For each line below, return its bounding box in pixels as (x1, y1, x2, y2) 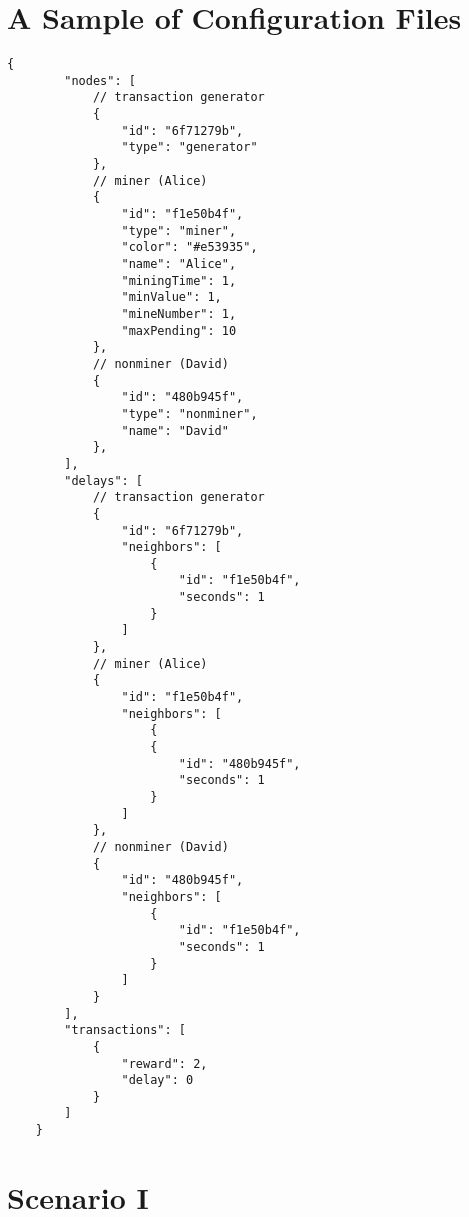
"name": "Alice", (121, 257, 237, 271)
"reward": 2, (121, 1056, 208, 1071)
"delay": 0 (121, 1073, 194, 1088)
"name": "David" (121, 423, 229, 438)
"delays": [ (64, 473, 144, 488)
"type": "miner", (121, 223, 237, 238)
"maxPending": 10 (121, 323, 237, 338)
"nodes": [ (64, 73, 136, 88)
